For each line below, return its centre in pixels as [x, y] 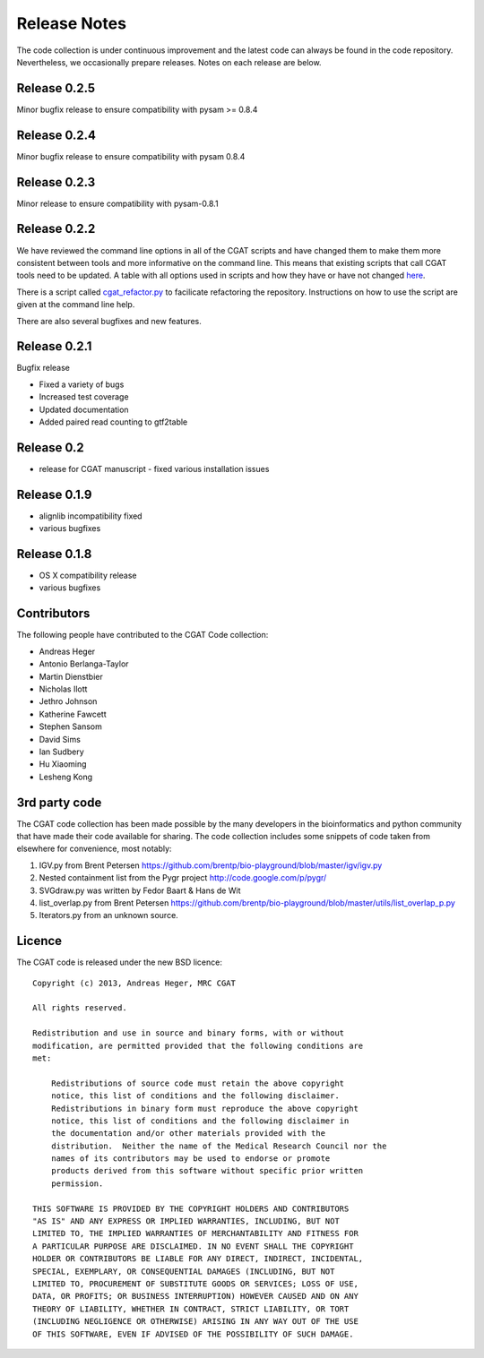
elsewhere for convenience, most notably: [94, 849]
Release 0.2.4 [56, 135]
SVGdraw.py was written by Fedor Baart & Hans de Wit [140, 890]
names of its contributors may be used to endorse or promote [190, 1159]
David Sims [60, 739]
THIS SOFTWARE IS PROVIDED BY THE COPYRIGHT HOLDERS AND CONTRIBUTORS [191, 1208]
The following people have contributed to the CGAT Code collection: [143, 635]
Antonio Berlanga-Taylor [84, 664]
